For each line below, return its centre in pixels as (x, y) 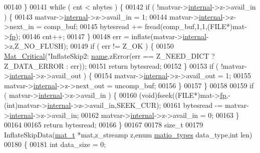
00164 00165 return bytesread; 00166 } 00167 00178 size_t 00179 (104, 125)
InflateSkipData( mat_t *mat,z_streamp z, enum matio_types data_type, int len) (128, 134)
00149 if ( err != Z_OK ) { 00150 (122, 46)
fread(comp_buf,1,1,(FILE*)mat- (196, 26)
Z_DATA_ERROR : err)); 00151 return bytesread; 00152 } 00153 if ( (111, 65)
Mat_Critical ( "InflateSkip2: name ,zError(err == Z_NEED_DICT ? (109, 55)
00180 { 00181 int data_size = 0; (55, 144)
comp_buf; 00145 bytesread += (93, 26)
